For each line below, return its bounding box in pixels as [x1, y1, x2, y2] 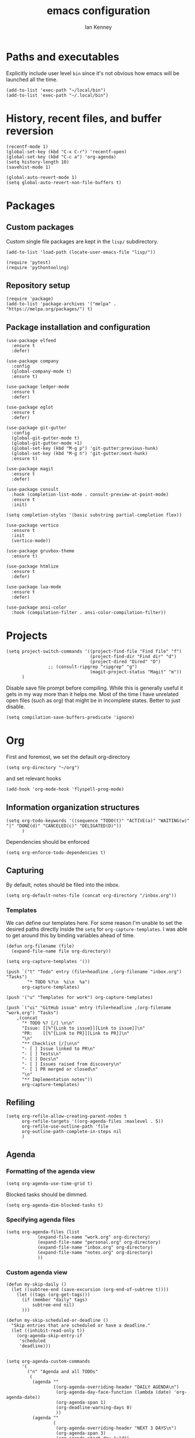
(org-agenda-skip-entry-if [16, 1333, 83, 1339]
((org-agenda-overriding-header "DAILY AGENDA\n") [53, 1384, 180, 1390]
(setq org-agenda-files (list [6, 1229, 80, 1235]
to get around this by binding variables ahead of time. [6, 932, 135, 939]
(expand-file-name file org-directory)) [11, 948, 111, 954]
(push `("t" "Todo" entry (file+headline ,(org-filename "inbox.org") [6, 969, 182, 975]
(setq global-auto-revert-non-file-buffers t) [6, 179, 122, 185]
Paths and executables [6, 50, 119, 63]
